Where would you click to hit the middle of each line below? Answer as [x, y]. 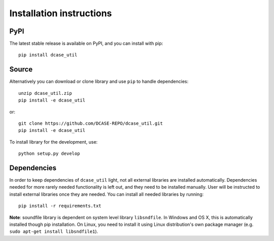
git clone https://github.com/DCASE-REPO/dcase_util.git [91, 123]
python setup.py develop [49, 154]
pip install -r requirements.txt [60, 206]
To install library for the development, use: [54, 142]
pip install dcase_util [48, 55]
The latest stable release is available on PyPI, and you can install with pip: [86, 44]
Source [21, 69]
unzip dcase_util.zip [45, 93]
